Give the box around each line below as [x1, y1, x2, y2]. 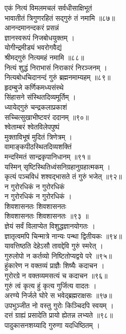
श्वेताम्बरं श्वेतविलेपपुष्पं [5, 121, 59, 132]
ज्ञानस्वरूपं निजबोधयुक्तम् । [5, 32, 75, 43]
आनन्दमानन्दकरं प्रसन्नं [5, 22, 59, 33]
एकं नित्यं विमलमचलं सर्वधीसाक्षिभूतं [5, 3, 92, 13]
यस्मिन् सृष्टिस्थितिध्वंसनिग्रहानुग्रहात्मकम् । [5, 161, 110, 172]
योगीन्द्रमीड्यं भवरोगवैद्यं [5, 42, 62, 53]
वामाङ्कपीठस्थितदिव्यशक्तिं [5, 141, 72, 152]
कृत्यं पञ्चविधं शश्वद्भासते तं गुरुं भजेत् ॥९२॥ [5, 171, 122, 182]
